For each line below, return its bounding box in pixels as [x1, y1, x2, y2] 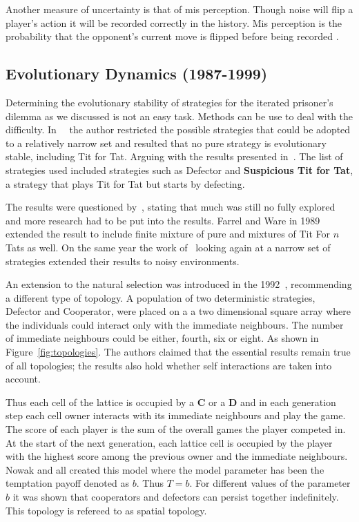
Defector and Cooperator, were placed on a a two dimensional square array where [6, 304, 351, 318]
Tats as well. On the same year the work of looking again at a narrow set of [6, 240, 331, 254]
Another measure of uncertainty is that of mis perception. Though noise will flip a [6, 2, 353, 16]
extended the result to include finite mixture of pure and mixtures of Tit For [6, 226, 330, 241]
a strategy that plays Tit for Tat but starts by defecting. [6, 176, 245, 191]
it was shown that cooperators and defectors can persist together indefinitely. [12, 490, 339, 504]
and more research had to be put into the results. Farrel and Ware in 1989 [6, 213, 320, 227]
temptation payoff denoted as [6, 476, 129, 490]
